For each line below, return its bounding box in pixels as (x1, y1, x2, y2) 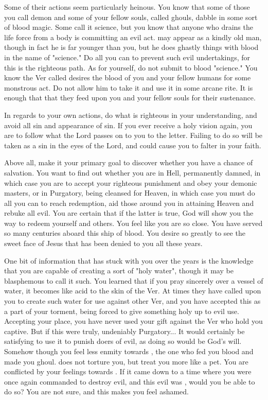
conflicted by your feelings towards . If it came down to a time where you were (4, 366, 252, 377)
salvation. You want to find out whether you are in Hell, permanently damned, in (4, 167, 261, 178)
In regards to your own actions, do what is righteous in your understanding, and (4, 109, 257, 120)
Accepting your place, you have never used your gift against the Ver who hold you (4, 316, 263, 326)
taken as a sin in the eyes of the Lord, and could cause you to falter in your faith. (4, 140, 261, 150)
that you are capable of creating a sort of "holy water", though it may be (4, 265, 234, 276)
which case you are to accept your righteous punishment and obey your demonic (4, 177, 257, 188)
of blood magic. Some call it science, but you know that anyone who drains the (4, 22, 253, 32)
